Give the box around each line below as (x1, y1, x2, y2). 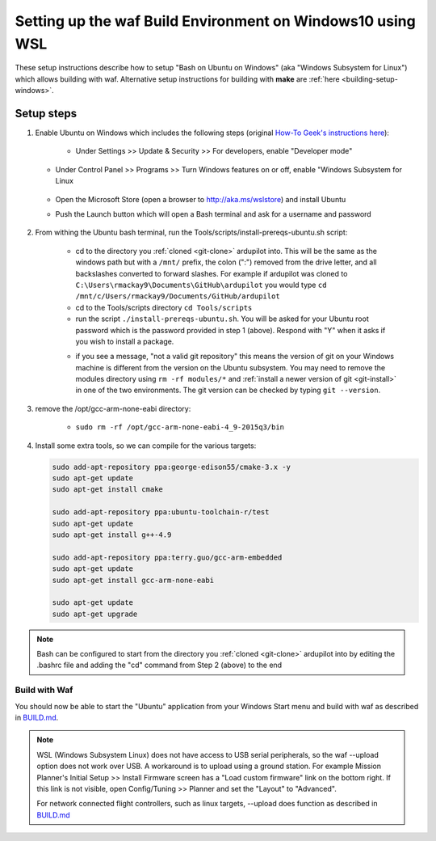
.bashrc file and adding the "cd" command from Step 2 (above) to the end (36, 660, 283, 670)
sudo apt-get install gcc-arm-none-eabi (52, 575, 214, 585)
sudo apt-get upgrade (52, 609, 138, 619)
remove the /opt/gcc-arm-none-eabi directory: (35, 404, 191, 413)
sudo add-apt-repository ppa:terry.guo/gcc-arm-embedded (52, 552, 283, 562)
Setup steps (15, 106, 77, 120)
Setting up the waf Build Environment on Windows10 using (15, 12, 416, 30)
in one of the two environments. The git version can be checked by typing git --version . (75, 385, 381, 395)
